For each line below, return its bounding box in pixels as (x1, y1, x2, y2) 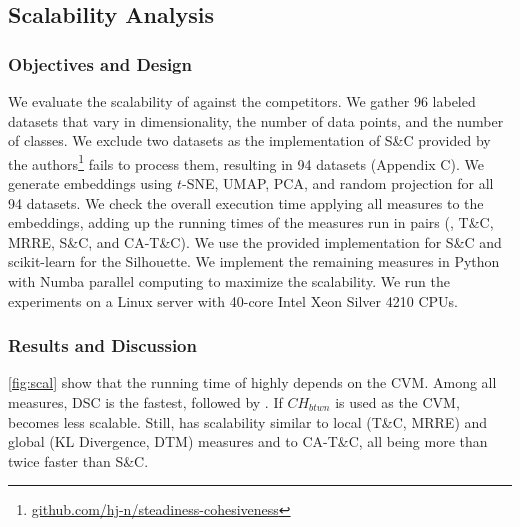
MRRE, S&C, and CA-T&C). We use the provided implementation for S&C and (8, 231, 502, 252)
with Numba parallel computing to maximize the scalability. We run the (8, 271, 450, 291)
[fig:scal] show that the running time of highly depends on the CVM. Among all (8, 372, 497, 393)
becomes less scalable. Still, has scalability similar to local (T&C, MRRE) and (8, 411, 488, 432)
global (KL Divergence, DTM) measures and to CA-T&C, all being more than (8, 431, 488, 452)
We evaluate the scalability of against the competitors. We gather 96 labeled (8, 91, 476, 111)
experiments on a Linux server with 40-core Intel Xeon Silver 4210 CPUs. (8, 290, 458, 311)
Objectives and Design (8, 51, 192, 76)
